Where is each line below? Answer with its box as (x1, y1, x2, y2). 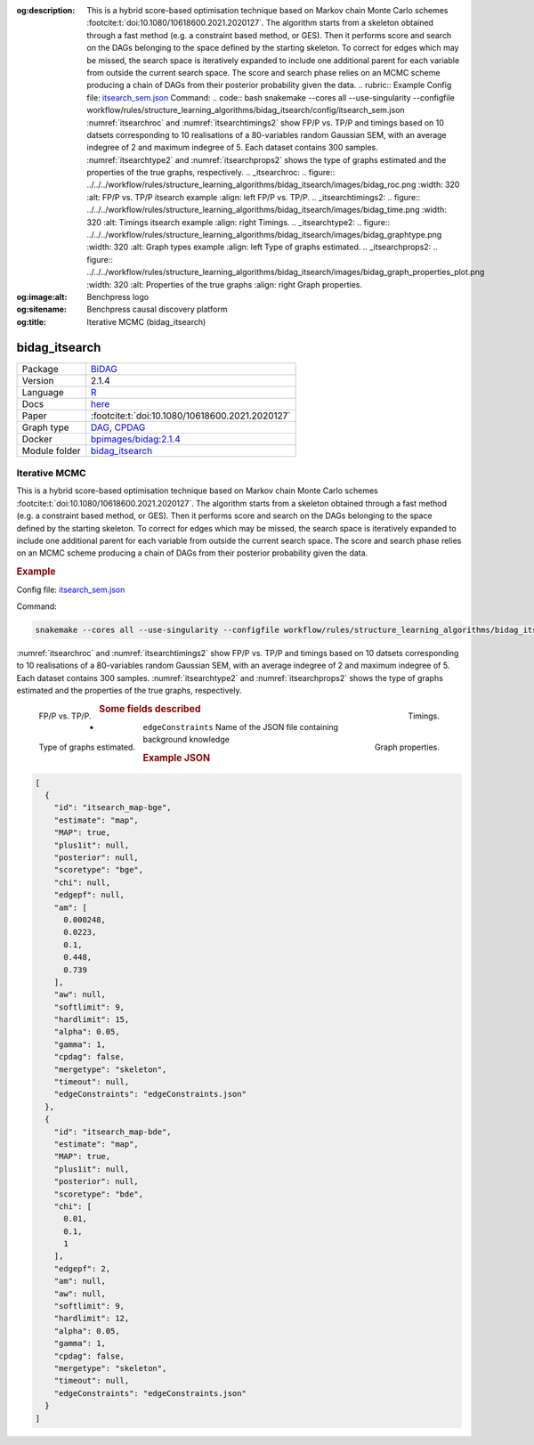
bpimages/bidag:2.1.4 (90, 433, 182, 445)
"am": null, (53, 1276, 107, 1287)
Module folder (21, 444, 81, 457)
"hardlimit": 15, (53, 1015, 130, 1025)
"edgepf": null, (53, 890, 125, 900)
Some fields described (98, 702, 201, 715)
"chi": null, (53, 877, 111, 888)
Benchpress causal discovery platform (86, 304, 228, 315)
